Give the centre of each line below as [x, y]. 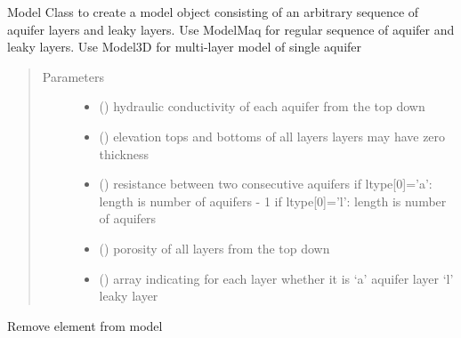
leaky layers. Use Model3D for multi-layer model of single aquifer [185, 47]
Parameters [73, 76]
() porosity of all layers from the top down [214, 248]
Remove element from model [85, 325]
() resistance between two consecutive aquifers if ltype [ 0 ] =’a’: [266, 184]
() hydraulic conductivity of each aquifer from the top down [262, 106]
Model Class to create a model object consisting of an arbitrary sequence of [213, 12]
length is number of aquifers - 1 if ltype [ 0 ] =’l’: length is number [273, 201]
